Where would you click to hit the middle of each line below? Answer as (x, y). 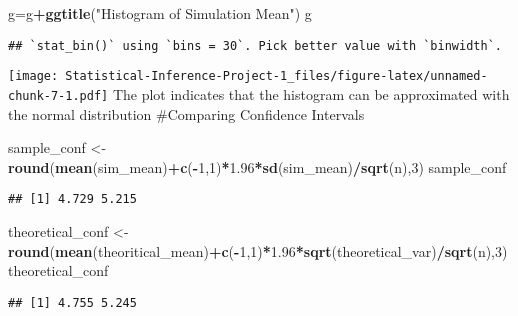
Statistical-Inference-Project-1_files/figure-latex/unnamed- (276, 76)
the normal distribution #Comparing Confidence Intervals (186, 113)
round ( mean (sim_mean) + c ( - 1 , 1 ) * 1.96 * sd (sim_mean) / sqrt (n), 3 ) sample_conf (257, 166)
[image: (33, 76)
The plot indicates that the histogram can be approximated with (311, 93)
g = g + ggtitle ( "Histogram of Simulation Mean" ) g (160, 13)
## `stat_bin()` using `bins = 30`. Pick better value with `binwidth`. (255, 45)
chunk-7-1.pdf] (58, 95)
